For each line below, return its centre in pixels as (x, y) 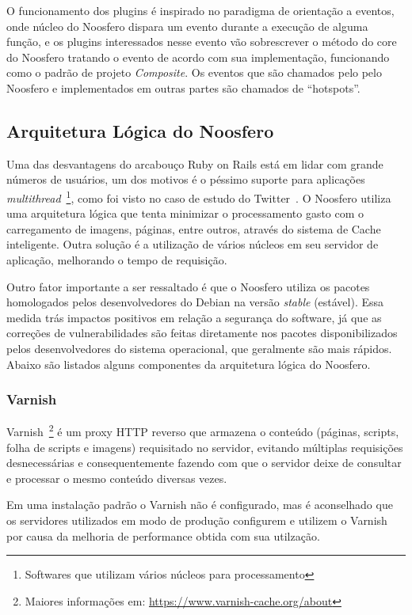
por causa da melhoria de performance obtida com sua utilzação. (163, 535)
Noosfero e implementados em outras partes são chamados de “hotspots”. (183, 87)
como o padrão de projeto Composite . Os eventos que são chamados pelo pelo (194, 72)
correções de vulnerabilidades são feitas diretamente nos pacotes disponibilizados (202, 333)
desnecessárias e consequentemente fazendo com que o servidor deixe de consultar (204, 463)
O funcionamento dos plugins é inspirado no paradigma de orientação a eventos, (200, 10)
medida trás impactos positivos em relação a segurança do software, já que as (194, 317)
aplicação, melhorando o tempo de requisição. (117, 259)
